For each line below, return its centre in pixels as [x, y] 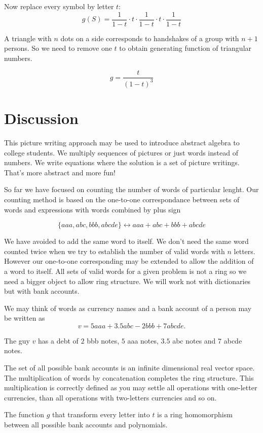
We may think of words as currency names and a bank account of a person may [128, 308]
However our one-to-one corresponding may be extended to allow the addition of [129, 261]
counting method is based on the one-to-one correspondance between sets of [122, 199]
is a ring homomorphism [195, 414]
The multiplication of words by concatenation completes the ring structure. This [129, 377]
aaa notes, [143, 340]
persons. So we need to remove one [58, 48]
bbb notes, [103, 340]
